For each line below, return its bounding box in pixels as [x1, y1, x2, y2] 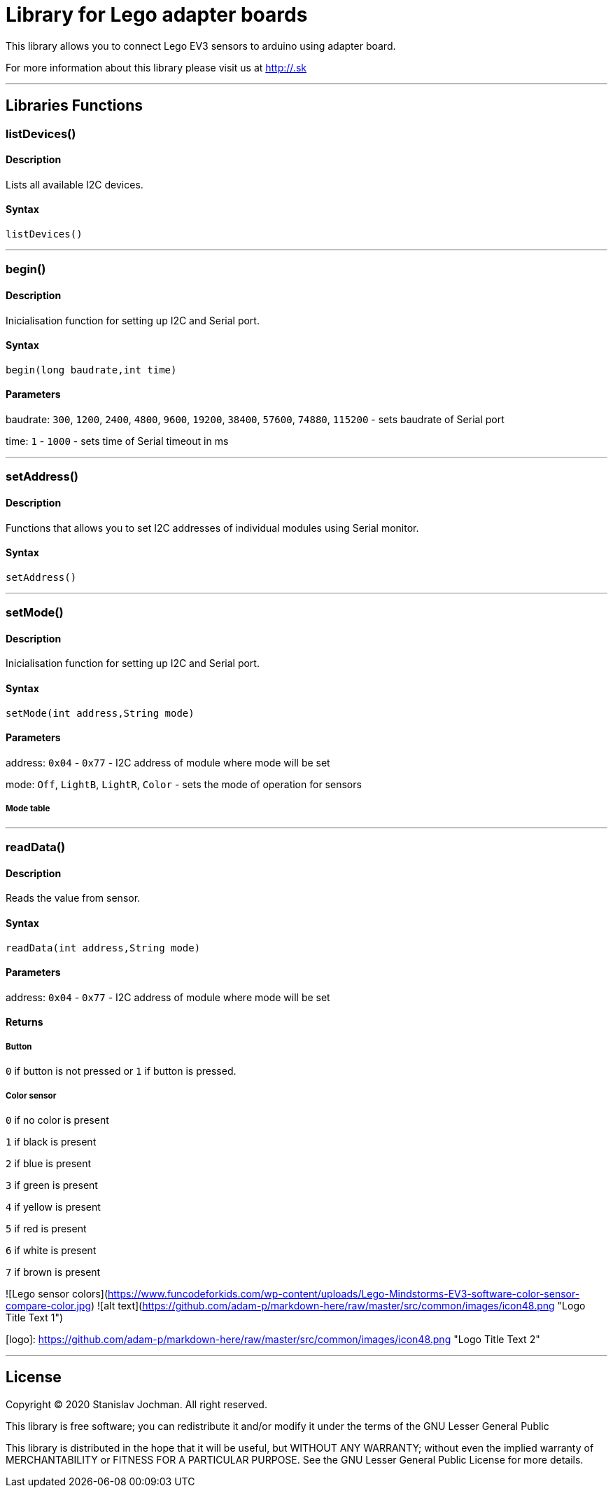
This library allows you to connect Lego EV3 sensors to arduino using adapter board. [6, 39, 396, 52]
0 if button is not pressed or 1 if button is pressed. [6, 1065, 237, 1078]
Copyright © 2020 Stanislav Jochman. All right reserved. [6, 1398, 267, 1410]
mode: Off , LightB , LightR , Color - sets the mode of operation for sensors [6, 778, 362, 790]
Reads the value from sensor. [6, 892, 141, 904]
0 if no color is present [6, 1113, 109, 1126]
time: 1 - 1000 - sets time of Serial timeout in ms [6, 435, 229, 448]
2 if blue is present [6, 1157, 92, 1169]
